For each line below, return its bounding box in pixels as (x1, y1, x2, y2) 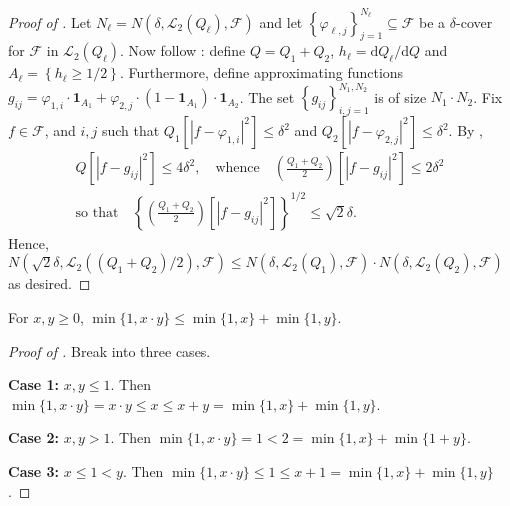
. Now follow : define (119, 40, 246, 61)
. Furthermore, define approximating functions (119, 62, 404, 83)
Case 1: (8, 374, 60, 395)
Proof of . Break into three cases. (8, 340, 211, 361)
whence (215, 161, 260, 176)
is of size (374, 86, 427, 107)
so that (75, 205, 119, 220)
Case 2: (8, 427, 60, 448)
